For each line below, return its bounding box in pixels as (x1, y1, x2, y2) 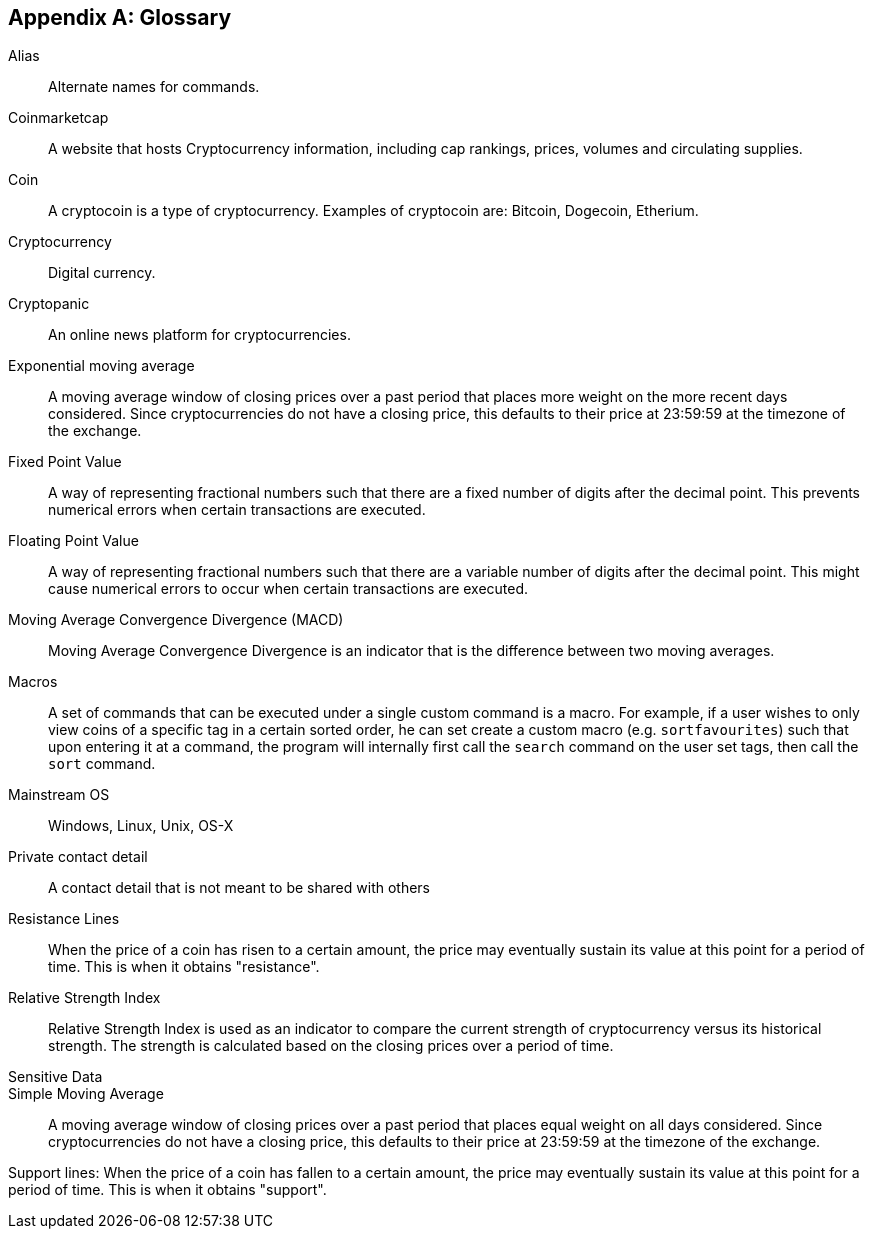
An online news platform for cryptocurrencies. (48, 326, 351, 344)
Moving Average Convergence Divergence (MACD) (8, 611, 344, 629)
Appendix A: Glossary (8, 5, 232, 30)
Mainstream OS (8, 786, 110, 804)
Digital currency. (48, 264, 156, 282)
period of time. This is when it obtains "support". (8, 1181, 327, 1199)
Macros (8, 673, 58, 691)
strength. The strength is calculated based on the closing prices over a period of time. (48, 1037, 614, 1055)
